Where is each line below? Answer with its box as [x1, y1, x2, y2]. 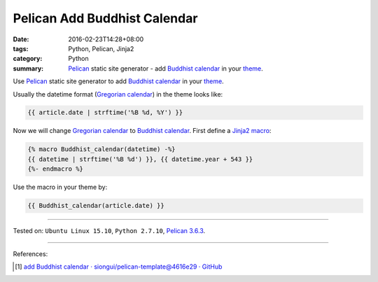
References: [13, 249, 48, 258]
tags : [13, 44, 29, 52]
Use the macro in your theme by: [13, 183, 108, 192]
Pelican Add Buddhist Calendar [13, 10, 198, 26]
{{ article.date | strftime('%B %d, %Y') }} [27, 108, 183, 117]
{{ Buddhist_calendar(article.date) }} [27, 202, 164, 210]
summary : [13, 64, 44, 73]
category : [13, 55, 43, 63]
